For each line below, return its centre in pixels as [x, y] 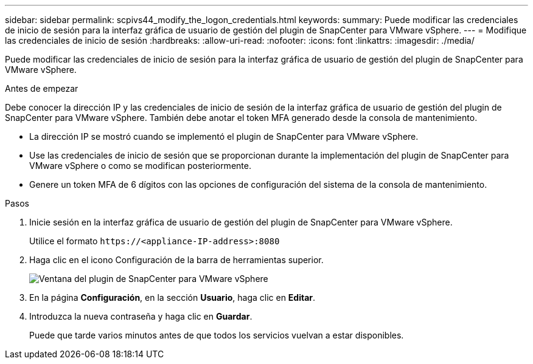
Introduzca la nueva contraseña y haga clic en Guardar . [141, 316]
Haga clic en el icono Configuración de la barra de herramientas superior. [176, 260]
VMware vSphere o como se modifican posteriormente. [140, 166]
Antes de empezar [42, 88]
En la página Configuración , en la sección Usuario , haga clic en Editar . [172, 297]
